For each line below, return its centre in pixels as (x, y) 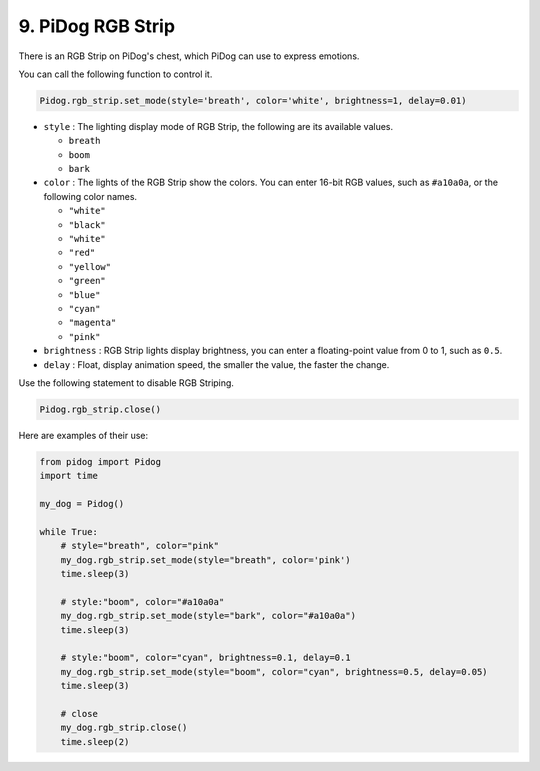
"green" (87, 281)
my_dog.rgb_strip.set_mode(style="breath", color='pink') (205, 559)
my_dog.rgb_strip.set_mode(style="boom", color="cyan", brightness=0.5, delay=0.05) (274, 671)
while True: (69, 531)
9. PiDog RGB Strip (96, 26)
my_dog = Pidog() (82, 504)
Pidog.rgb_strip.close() (100, 409)
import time (69, 476)
